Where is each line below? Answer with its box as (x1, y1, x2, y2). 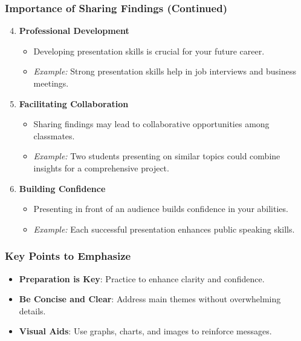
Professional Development (19, 24, 129, 37)
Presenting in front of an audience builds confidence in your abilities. (33, 202, 288, 215)
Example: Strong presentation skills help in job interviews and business (33, 65, 296, 78)
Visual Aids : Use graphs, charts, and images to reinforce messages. (19, 325, 272, 337)
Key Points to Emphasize (5, 248, 131, 263)
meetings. (33, 77, 69, 89)
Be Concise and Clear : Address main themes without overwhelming (19, 293, 281, 305)
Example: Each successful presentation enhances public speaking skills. (33, 222, 295, 235)
